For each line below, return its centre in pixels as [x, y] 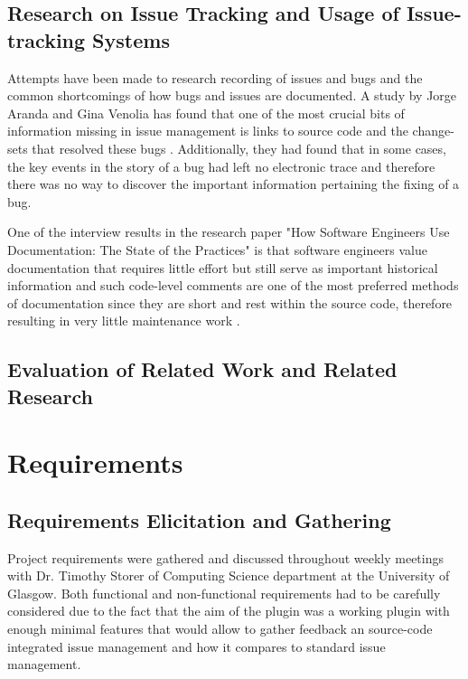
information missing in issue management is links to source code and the [208, 131]
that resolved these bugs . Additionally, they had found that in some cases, [239, 148]
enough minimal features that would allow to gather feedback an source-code [220, 629]
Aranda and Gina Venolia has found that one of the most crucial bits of [206, 113]
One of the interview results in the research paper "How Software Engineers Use [229, 232]
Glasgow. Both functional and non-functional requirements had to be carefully [224, 593]
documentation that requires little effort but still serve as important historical [223, 267]
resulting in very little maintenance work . [124, 321]
